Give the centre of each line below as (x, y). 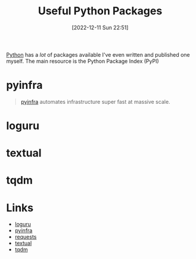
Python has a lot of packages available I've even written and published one (98, 54)
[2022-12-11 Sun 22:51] (100, 27)
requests (26, 237)
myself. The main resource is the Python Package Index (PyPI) (83, 61)
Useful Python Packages (100, 11)
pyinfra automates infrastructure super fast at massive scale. (96, 101)
